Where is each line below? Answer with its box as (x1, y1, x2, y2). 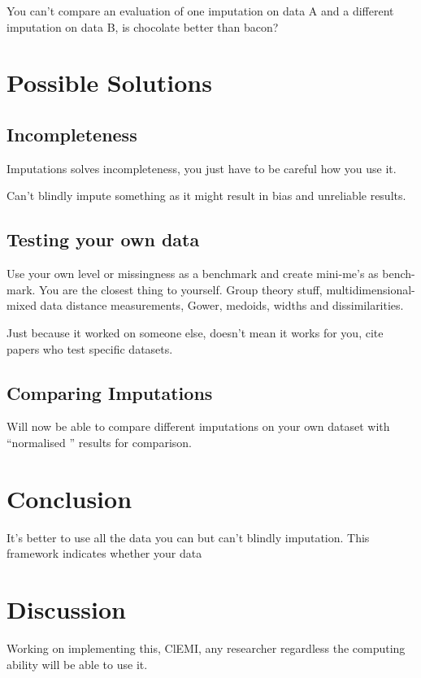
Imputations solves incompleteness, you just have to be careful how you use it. (7, 159, 397, 176)
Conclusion (7, 481, 132, 515)
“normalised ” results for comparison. (7, 433, 192, 450)
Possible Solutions (7, 66, 212, 99)
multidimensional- (326, 280, 415, 298)
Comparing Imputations (7, 380, 213, 405)
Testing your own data (7, 227, 200, 252)
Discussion (7, 593, 126, 626)
